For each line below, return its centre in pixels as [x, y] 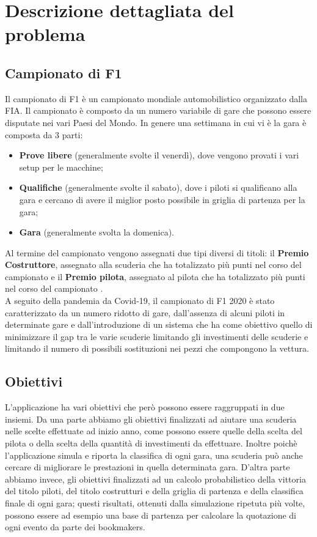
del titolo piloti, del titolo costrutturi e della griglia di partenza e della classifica [154, 491]
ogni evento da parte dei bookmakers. [75, 527]
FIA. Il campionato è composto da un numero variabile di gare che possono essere [158, 110]
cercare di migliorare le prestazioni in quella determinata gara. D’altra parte [148, 467]
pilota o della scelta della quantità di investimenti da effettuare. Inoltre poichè [151, 443]
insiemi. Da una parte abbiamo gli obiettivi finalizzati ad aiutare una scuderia [151, 419]
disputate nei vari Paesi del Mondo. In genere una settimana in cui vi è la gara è [156, 122]
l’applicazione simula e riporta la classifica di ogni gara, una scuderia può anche [154, 455]
